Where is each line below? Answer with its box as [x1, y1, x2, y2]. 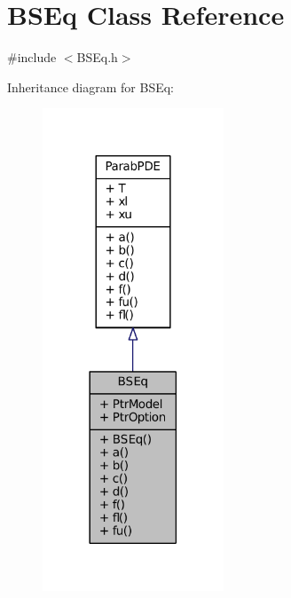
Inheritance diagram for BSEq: [7, 77, 174, 96]
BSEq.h [76, 48, 118, 67]
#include [7, 48, 57, 67]
